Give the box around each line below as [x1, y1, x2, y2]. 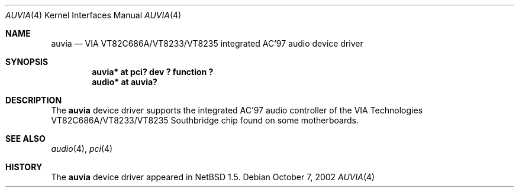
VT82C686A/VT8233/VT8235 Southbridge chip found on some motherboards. [51, 115, 359, 125]
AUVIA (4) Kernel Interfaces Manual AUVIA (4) [5, 10, 182, 20]
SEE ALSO [5, 134, 46, 144]
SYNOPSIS [5, 57, 49, 67]
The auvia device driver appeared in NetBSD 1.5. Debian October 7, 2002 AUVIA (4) [51, 172, 375, 182]
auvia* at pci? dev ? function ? [92, 67, 214, 77]
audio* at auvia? [92, 77, 157, 87]
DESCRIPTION [5, 95, 62, 105]
